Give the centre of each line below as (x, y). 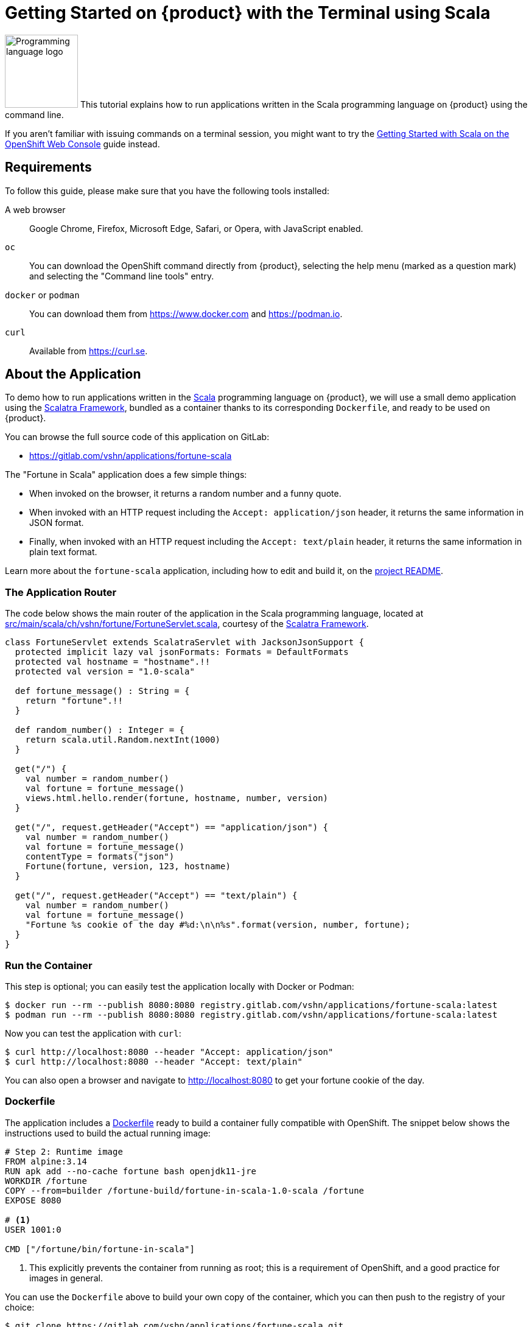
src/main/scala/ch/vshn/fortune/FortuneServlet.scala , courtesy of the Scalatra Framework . (187, 624)
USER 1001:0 (33, 1229)
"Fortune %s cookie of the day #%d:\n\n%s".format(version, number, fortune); (218, 925)
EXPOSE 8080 (33, 1200)
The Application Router (61, 592)
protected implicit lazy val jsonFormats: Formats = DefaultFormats (182, 652)
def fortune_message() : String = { (102, 691)
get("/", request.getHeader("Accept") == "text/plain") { (156, 896)
